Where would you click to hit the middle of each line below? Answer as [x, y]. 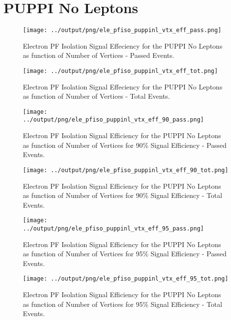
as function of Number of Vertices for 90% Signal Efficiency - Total [123, 195]
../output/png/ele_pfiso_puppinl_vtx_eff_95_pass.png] [114, 229]
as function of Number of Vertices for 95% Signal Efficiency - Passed [125, 254]
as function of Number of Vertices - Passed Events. [99, 55]
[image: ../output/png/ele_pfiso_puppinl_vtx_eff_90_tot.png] [126, 170]
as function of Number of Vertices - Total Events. [97, 96]
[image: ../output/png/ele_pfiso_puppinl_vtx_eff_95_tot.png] [126, 279]
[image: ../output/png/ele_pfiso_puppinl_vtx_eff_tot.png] [120, 71]
